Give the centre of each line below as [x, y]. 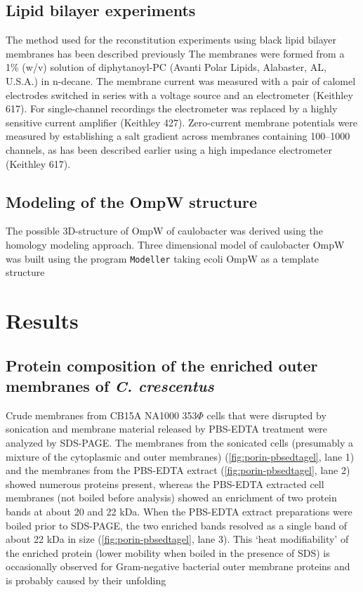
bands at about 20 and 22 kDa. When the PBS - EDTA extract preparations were [179, 511]
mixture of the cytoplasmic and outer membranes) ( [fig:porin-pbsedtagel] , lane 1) [180, 456]
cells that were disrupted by [266, 415]
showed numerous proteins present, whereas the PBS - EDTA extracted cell [165, 484]
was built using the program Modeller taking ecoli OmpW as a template [163, 258]
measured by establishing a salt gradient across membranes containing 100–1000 [178, 136]
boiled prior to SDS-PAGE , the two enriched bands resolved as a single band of [177, 525]
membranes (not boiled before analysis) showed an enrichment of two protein [171, 498]
